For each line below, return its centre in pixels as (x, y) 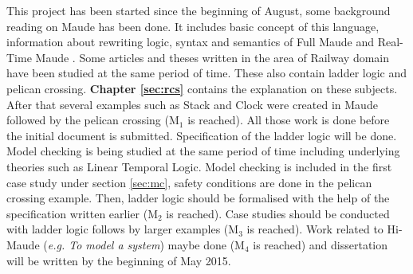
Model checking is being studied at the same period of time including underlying (203, 151)
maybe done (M (206, 244)
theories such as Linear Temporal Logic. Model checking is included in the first (199, 166)
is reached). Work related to (315, 229)
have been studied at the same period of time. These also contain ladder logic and (207, 73)
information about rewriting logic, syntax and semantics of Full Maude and (191, 42)
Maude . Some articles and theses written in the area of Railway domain (212, 57)
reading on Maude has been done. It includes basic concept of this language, (193, 26)
